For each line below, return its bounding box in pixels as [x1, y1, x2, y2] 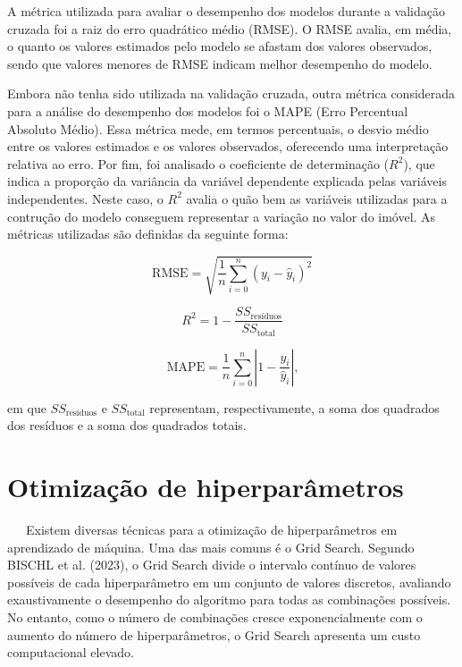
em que [7, 398, 46, 417]
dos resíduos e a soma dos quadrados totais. [7, 416, 247, 435]
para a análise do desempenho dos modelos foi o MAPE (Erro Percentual [7, 101, 408, 120]
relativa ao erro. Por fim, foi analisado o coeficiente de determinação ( [7, 154, 390, 173]
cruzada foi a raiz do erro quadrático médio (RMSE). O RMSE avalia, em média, [7, 19, 452, 38]
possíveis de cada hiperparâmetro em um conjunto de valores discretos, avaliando [7, 572, 451, 591]
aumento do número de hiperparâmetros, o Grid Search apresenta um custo [7, 625, 421, 644]
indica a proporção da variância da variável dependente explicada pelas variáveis [7, 172, 447, 190]
